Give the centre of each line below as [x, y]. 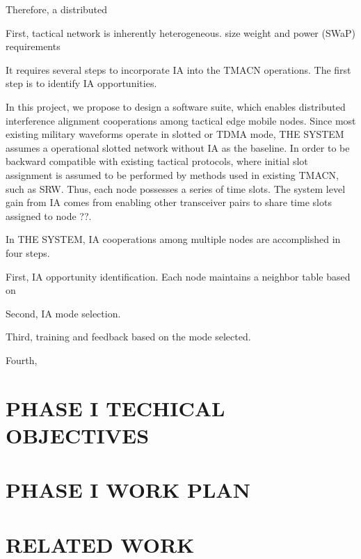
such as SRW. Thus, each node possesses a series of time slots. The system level [176, 188]
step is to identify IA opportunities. [81, 83]
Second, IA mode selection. [63, 313]
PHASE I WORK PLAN [128, 490]
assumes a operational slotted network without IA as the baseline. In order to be [178, 147]
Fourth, [22, 360]
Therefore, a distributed [57, 9]
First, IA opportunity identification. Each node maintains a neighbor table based [178, 276]
